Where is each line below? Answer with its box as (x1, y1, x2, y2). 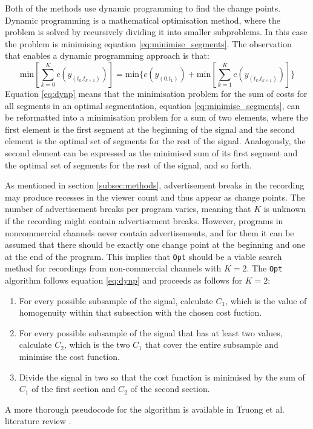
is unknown (263, 202, 306, 215)
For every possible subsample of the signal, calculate (19, 294, 213, 307)
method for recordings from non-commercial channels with (5, 262, 222, 274)
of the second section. (130, 382, 210, 395)
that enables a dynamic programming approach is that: (5, 49, 209, 62)
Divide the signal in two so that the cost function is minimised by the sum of (19, 370, 305, 383)
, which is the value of (225, 294, 307, 307)
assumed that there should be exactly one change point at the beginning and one (5, 238, 306, 251)
